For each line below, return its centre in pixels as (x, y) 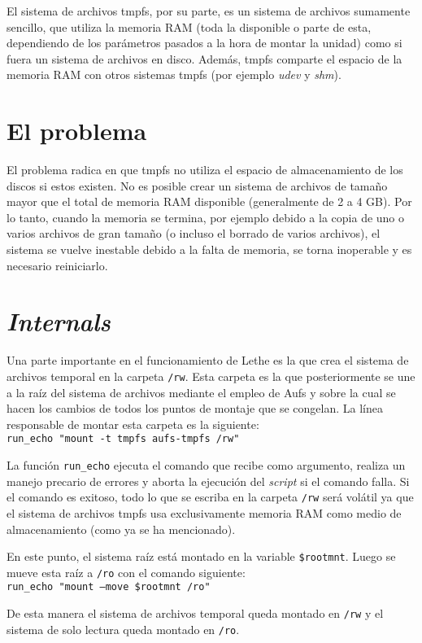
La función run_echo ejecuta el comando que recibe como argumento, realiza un (206, 465)
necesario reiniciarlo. (57, 265)
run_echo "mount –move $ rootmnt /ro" (109, 587)
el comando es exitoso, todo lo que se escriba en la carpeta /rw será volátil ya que (210, 497)
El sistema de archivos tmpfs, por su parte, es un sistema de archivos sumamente (209, 11)
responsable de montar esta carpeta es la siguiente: (133, 424)
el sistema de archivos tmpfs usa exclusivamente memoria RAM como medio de (204, 512)
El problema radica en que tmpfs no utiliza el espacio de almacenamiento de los (205, 170)
